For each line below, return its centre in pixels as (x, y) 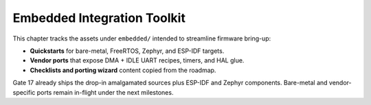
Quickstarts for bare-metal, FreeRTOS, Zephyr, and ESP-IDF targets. (127, 51)
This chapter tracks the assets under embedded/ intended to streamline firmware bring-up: (142, 38)
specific (24, 92)
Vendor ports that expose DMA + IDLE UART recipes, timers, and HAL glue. (137, 60)
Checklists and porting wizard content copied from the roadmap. (123, 70)
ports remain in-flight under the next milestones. (105, 92)
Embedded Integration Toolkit (99, 18)
